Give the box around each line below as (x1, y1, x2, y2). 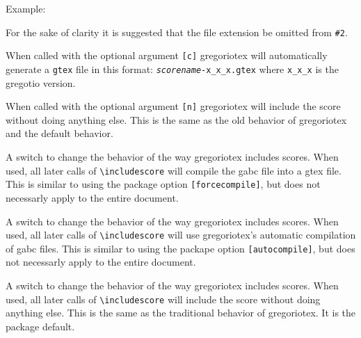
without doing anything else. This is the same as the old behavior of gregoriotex (6, 112, 347, 127)
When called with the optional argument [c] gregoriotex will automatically (6, 48, 328, 63)
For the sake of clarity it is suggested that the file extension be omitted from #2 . (6, 24, 348, 39)
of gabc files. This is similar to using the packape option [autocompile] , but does (6, 241, 355, 255)
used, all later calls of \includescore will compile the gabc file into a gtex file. (6, 163, 342, 177)
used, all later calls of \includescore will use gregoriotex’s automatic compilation (6, 227, 356, 242)
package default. (6, 319, 75, 333)
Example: (6, 1, 46, 15)
